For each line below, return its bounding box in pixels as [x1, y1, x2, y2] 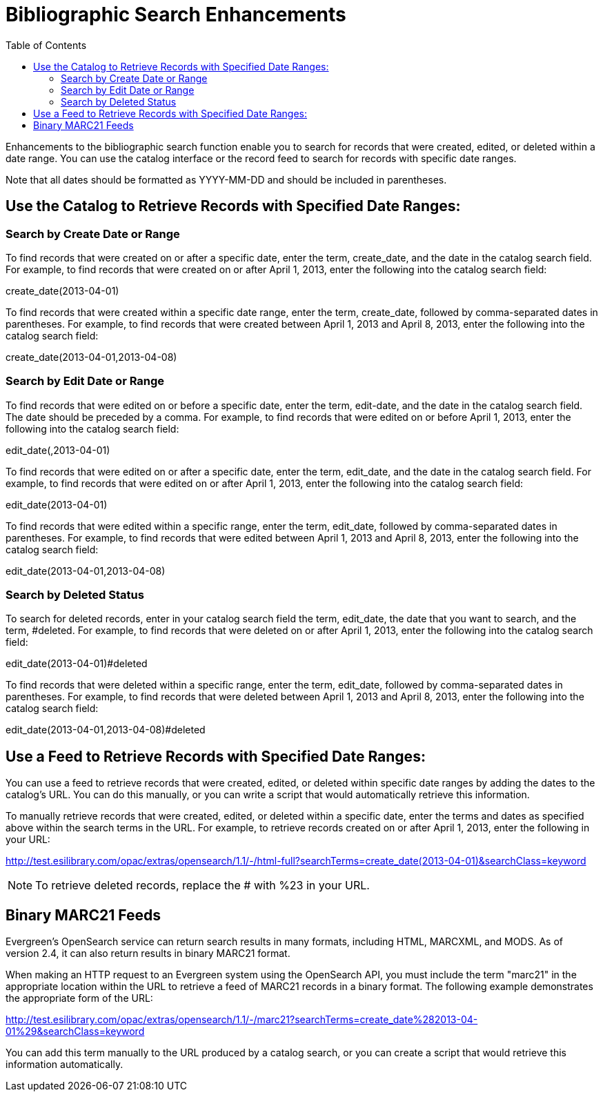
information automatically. [6, 1058, 123, 1071]
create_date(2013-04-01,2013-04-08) [6, 350, 177, 363]
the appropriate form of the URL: [6, 992, 153, 1005]
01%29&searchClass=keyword [6, 1025, 145, 1038]
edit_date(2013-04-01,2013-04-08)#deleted [6, 724, 206, 736]
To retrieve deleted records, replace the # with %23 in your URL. [35, 878, 370, 893]
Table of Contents [6, 39, 87, 51]
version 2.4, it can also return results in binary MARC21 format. [6, 947, 290, 960]
